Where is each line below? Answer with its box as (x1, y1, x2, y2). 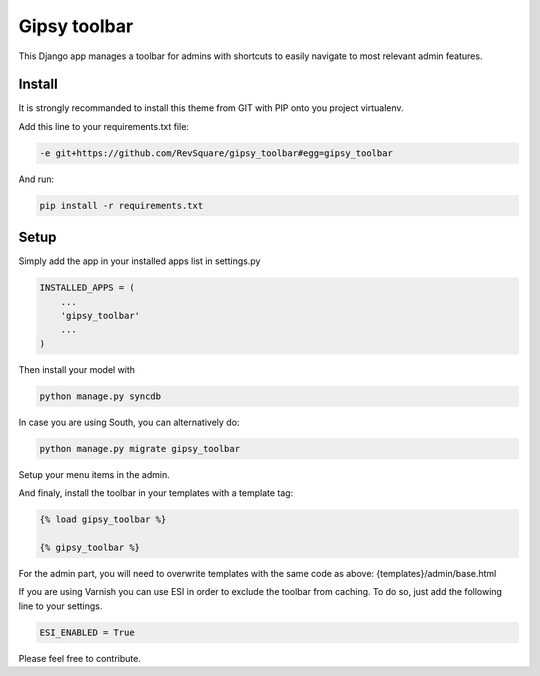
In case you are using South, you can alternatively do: (18, 416, 240, 428)
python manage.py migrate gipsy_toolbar (39, 443, 240, 454)
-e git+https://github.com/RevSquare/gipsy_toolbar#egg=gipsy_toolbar (39, 147, 394, 159)
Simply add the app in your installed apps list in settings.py (18, 255, 261, 267)
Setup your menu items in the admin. (18, 468, 170, 480)
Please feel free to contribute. (18, 652, 142, 664)
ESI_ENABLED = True (39, 626, 135, 638)
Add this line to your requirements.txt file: (18, 120, 190, 132)
